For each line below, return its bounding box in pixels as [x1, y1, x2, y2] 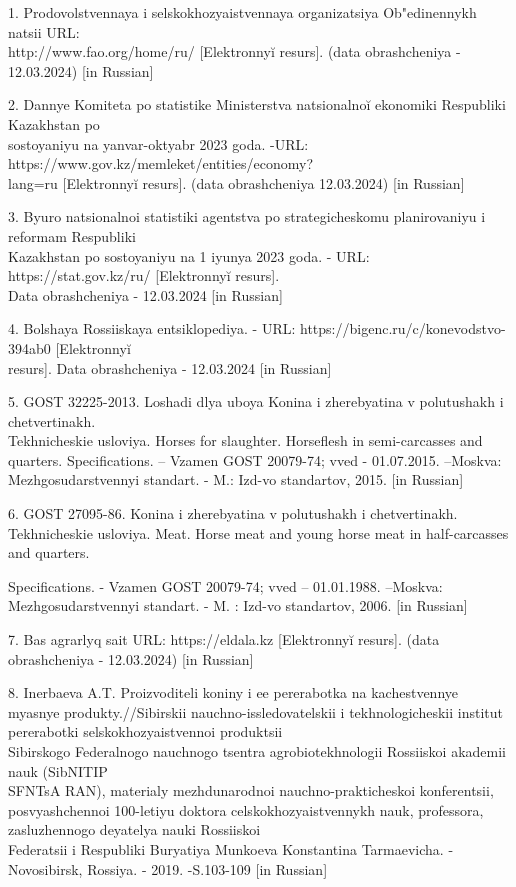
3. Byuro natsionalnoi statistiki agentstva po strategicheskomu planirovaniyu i [8, 206, 486, 227]
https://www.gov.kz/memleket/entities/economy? [8, 153, 314, 174]
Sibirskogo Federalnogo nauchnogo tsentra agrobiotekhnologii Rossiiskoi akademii [8, 741, 506, 761]
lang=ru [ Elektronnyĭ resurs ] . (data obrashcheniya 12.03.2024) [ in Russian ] [8, 172, 465, 193]
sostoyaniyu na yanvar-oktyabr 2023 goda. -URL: [8, 133, 309, 154]
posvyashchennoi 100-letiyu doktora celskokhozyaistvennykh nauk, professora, [8, 799, 484, 820]
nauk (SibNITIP [8, 760, 108, 781]
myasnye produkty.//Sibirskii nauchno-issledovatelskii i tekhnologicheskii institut [8, 701, 503, 722]
